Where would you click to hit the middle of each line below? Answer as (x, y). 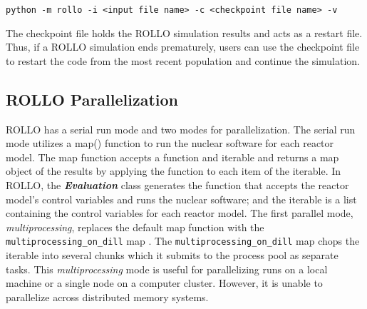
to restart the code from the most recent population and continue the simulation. (183, 60)
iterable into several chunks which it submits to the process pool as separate (172, 255)
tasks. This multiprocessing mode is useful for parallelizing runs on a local (167, 269)
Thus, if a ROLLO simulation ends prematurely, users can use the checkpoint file (183, 47)
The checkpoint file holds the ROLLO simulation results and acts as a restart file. (184, 32)
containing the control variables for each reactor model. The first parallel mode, (180, 213)
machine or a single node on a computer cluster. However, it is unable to (164, 283)
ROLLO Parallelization (92, 99)
